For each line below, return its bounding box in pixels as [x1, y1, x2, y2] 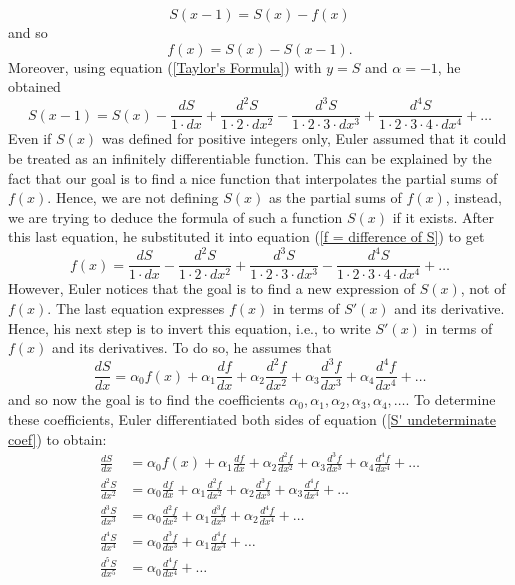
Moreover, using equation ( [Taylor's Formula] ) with [8, 56, 322, 77]
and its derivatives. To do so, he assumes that [52, 337, 332, 358]
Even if [8, 128, 52, 149]
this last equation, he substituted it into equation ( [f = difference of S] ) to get [8, 226, 485, 247]
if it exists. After [392, 206, 494, 227]
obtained [8, 76, 61, 97]
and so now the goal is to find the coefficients [8, 389, 285, 410]
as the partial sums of [268, 187, 402, 208]
